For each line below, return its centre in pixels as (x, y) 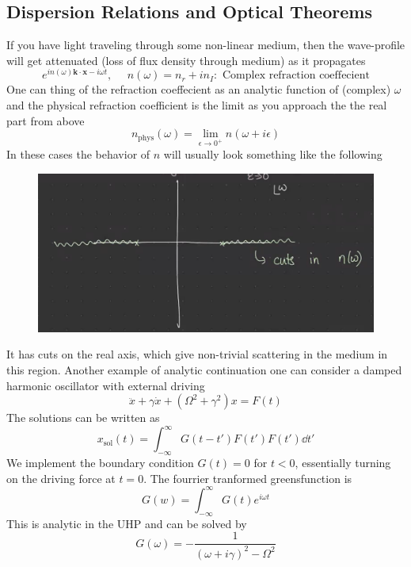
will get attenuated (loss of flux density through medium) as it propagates (186, 60)
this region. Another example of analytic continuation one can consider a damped (204, 370)
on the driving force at (61, 478)
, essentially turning (343, 463)
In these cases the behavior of (78, 154)
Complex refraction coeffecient (296, 76)
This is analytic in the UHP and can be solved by (127, 523)
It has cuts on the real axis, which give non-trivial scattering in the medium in (197, 354)
